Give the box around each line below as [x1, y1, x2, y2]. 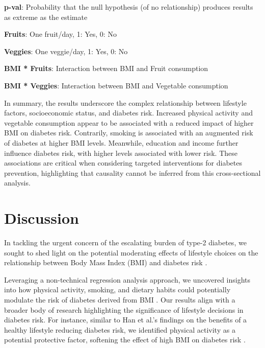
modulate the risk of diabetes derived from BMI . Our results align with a [4, 294, 235, 305]
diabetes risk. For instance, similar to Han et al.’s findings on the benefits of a [4, 314, 247, 325]
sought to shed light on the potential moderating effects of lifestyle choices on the [4, 247, 258, 258]
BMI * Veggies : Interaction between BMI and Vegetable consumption [4, 80, 228, 90]
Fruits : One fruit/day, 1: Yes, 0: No [4, 29, 117, 39]
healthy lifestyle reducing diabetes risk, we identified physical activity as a [4, 324, 235, 335]
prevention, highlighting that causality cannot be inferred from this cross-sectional [4, 167, 261, 178]
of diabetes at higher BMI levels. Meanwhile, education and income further [4, 137, 238, 148]
